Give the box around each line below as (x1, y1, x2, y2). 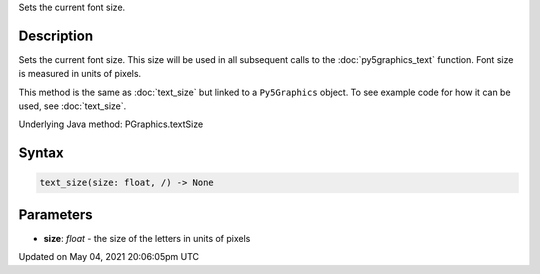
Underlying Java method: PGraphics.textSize (18, 118, 204, 130)
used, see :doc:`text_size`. (18, 100, 127, 112)
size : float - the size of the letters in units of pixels (43, 232, 251, 244)
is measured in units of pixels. (18, 68, 142, 80)
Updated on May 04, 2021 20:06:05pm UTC (18, 251, 200, 263)
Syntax (18, 145, 64, 162)
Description (18, 27, 94, 44)
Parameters (18, 206, 93, 223)
